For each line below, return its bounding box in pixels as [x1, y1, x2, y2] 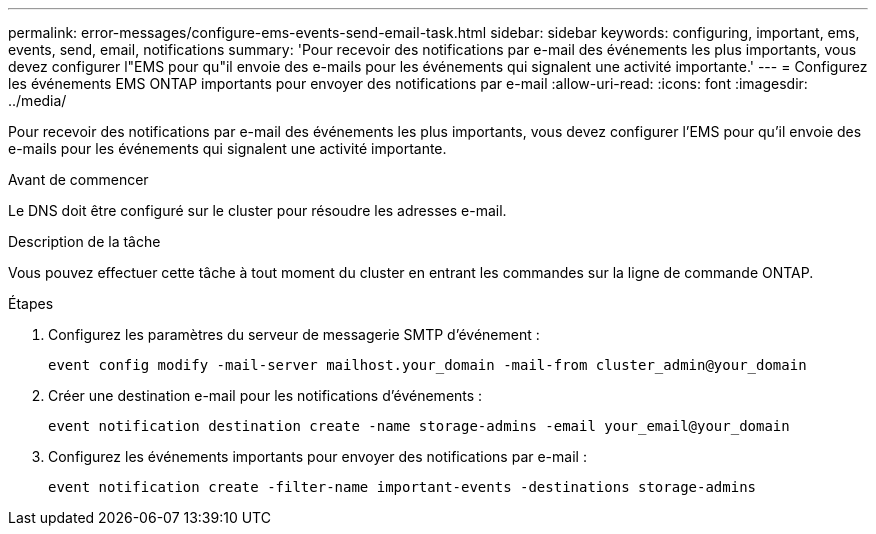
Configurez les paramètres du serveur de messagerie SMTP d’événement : [48, 326, 540, 343]
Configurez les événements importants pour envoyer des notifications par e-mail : [48, 448, 587, 465]
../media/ [8, 92, 67, 109]
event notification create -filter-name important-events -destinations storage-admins [48, 479, 757, 495]
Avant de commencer [8, 171, 149, 188]
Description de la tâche [8, 233, 161, 250]
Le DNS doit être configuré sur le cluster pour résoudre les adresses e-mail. [8, 202, 507, 219]
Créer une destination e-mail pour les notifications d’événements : [48, 387, 483, 404]
